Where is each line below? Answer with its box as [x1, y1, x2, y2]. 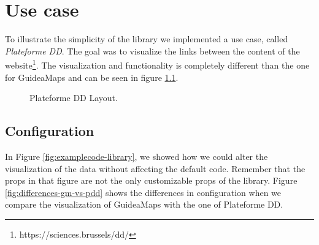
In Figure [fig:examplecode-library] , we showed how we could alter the [5, 149, 268, 162]
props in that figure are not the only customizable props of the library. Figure [5, 174, 298, 187]
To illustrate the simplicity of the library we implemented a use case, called [5, 32, 288, 45]
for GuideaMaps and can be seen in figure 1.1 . [5, 70, 179, 83]
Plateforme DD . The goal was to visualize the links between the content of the [5, 44, 300, 57]
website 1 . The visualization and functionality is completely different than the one [5, 57, 310, 71]
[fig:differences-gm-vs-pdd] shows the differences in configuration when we [5, 186, 282, 198]
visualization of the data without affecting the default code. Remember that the [5, 162, 306, 175]
